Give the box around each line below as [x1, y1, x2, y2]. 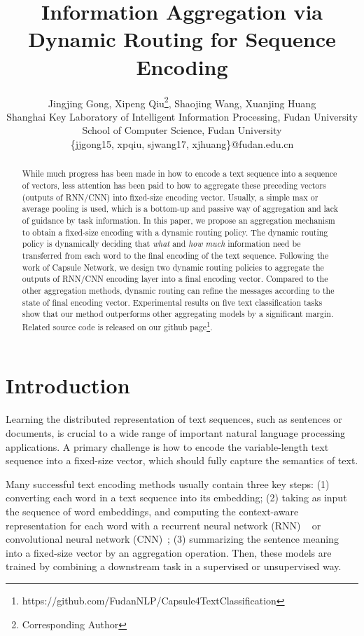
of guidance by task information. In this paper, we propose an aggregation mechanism [22, 214, 335, 226]
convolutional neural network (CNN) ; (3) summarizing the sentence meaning [6, 532, 339, 546]
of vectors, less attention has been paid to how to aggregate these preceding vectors [22, 179, 326, 191]
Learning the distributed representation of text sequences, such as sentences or [6, 412, 342, 426]
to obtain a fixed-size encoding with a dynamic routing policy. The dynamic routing [22, 226, 328, 238]
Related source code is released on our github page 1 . [22, 318, 213, 332]
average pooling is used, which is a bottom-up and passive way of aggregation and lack [22, 203, 339, 215]
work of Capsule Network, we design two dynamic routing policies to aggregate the [22, 261, 324, 273]
